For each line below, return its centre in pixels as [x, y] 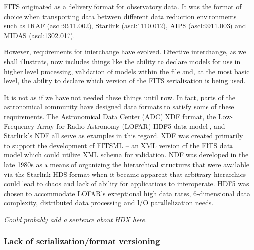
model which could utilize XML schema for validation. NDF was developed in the [126, 155]
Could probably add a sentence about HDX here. [76, 219]
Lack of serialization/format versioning [82, 241]
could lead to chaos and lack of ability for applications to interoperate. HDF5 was [127, 184]
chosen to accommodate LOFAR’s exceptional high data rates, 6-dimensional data [127, 193]
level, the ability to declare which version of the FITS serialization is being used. [125, 81]
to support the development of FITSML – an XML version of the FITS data [119, 145]
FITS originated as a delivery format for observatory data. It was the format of [123, 6]
